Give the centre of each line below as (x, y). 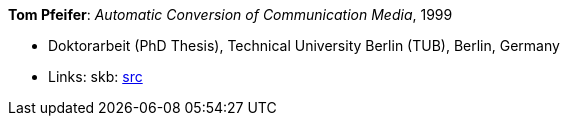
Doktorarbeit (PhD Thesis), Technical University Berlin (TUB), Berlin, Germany (304, 45)
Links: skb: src (95, 76)
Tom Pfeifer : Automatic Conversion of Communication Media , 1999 (230, 14)
